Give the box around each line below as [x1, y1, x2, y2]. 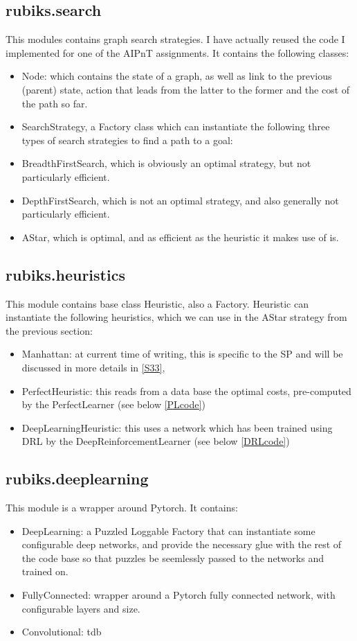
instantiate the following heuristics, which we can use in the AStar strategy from [6, 310, 347, 324]
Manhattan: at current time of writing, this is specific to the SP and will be [21, 346, 343, 361]
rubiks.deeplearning [6, 468, 149, 489]
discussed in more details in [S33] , [21, 360, 165, 374]
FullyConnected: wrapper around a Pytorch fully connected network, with [21, 588, 336, 602]
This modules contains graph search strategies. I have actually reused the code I [6, 32, 345, 46]
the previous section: [6, 323, 93, 337]
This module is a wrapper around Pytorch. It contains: [6, 500, 238, 515]
